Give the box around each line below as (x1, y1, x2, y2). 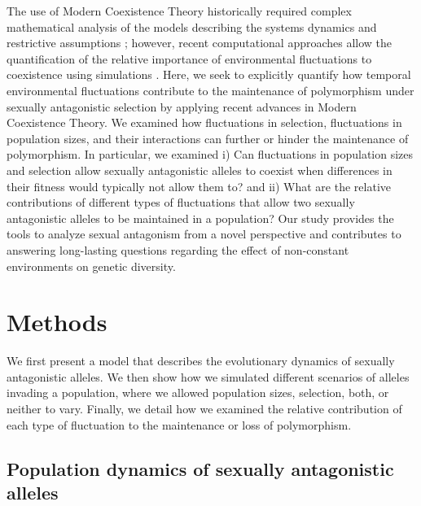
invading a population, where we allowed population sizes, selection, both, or (7, 384, 389, 401)
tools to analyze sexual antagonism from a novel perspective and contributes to (7, 225, 401, 242)
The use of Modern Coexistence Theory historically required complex (7, 2, 352, 19)
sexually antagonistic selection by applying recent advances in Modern (7, 98, 357, 115)
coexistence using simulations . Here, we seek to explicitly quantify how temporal (7, 66, 411, 83)
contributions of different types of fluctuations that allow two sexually (7, 194, 355, 211)
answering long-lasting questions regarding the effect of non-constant (7, 241, 349, 258)
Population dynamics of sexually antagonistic (7, 456, 394, 481)
